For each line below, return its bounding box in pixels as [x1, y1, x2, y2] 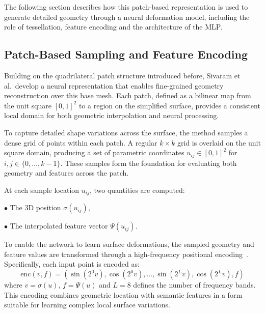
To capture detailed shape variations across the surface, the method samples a [4, 127, 248, 137]
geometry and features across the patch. [4, 167, 129, 178]
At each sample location [4, 184, 79, 195]
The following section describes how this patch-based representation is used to [4, 2, 248, 12]
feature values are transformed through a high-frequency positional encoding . [4, 248, 248, 259]
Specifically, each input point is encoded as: [4, 259, 140, 269]
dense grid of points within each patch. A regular [4, 137, 157, 148]
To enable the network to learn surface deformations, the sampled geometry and [4, 239, 254, 249]
